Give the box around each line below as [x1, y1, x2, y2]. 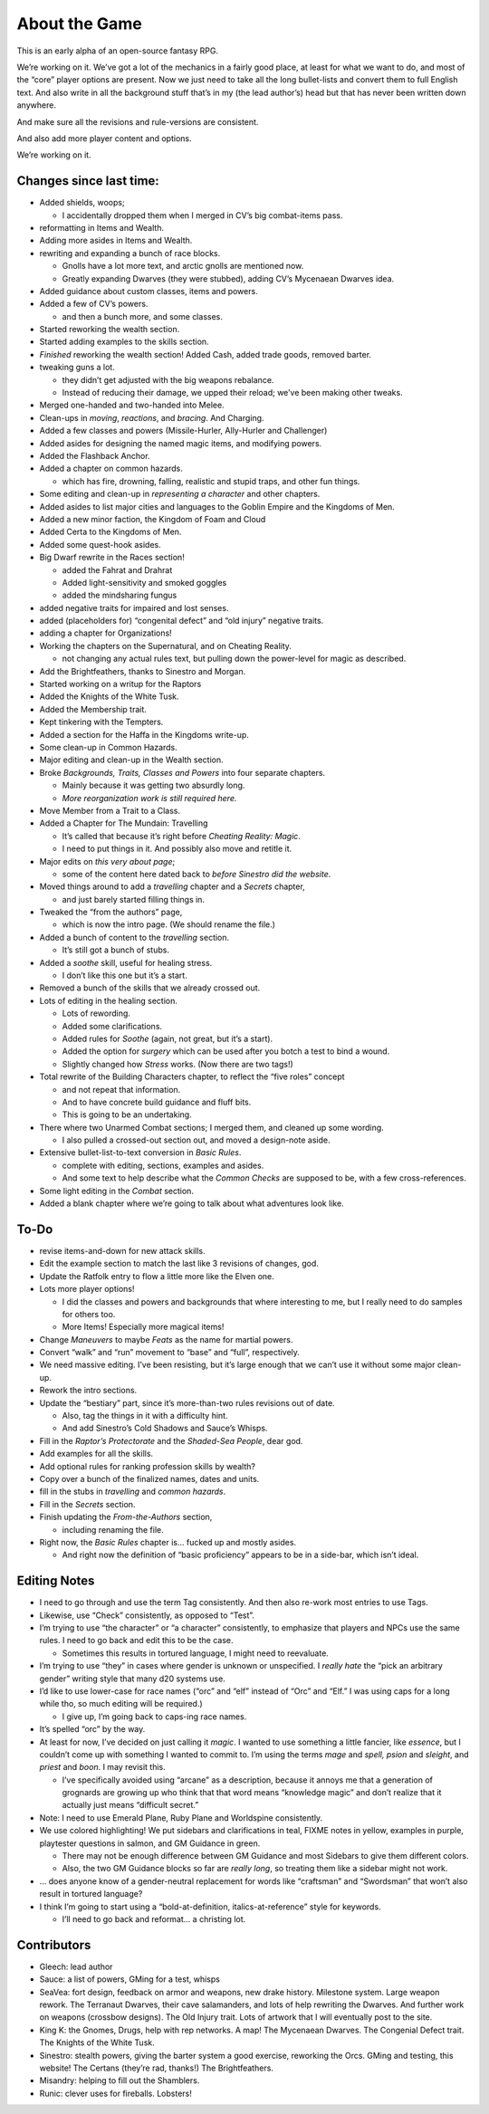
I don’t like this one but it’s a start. [62, 970, 187, 981]
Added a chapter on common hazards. [39, 463, 183, 474]
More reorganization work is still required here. [62, 792, 237, 803]
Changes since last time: [16, 173, 160, 189]
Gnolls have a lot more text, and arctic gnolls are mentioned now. [62, 261, 304, 272]
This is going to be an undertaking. [62, 1109, 192, 1120]
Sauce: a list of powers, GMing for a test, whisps [39, 1974, 221, 1985]
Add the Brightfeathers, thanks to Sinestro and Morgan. [39, 665, 246, 676]
